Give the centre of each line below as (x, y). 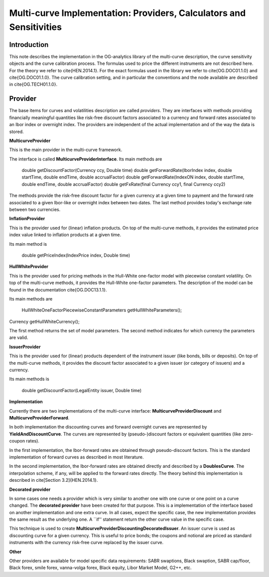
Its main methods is (29, 379)
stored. (17, 132)
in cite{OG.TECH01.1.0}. (33, 84)
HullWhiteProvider (29, 267)
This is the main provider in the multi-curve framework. (66, 150)
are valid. (19, 338)
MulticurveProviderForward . (39, 418)
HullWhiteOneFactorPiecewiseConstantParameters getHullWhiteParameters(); (102, 310)
